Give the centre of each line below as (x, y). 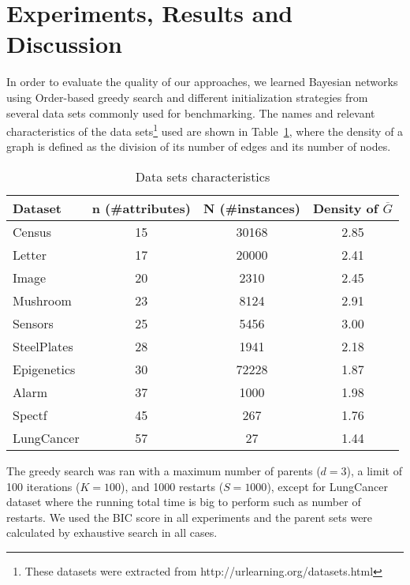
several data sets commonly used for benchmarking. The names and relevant (191, 112)
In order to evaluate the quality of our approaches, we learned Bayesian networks (202, 82)
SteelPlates (43, 346)
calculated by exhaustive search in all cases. (112, 532)
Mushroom (42, 300)
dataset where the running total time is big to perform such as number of (184, 502)
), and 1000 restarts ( (172, 486)
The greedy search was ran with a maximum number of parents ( (164, 470)
